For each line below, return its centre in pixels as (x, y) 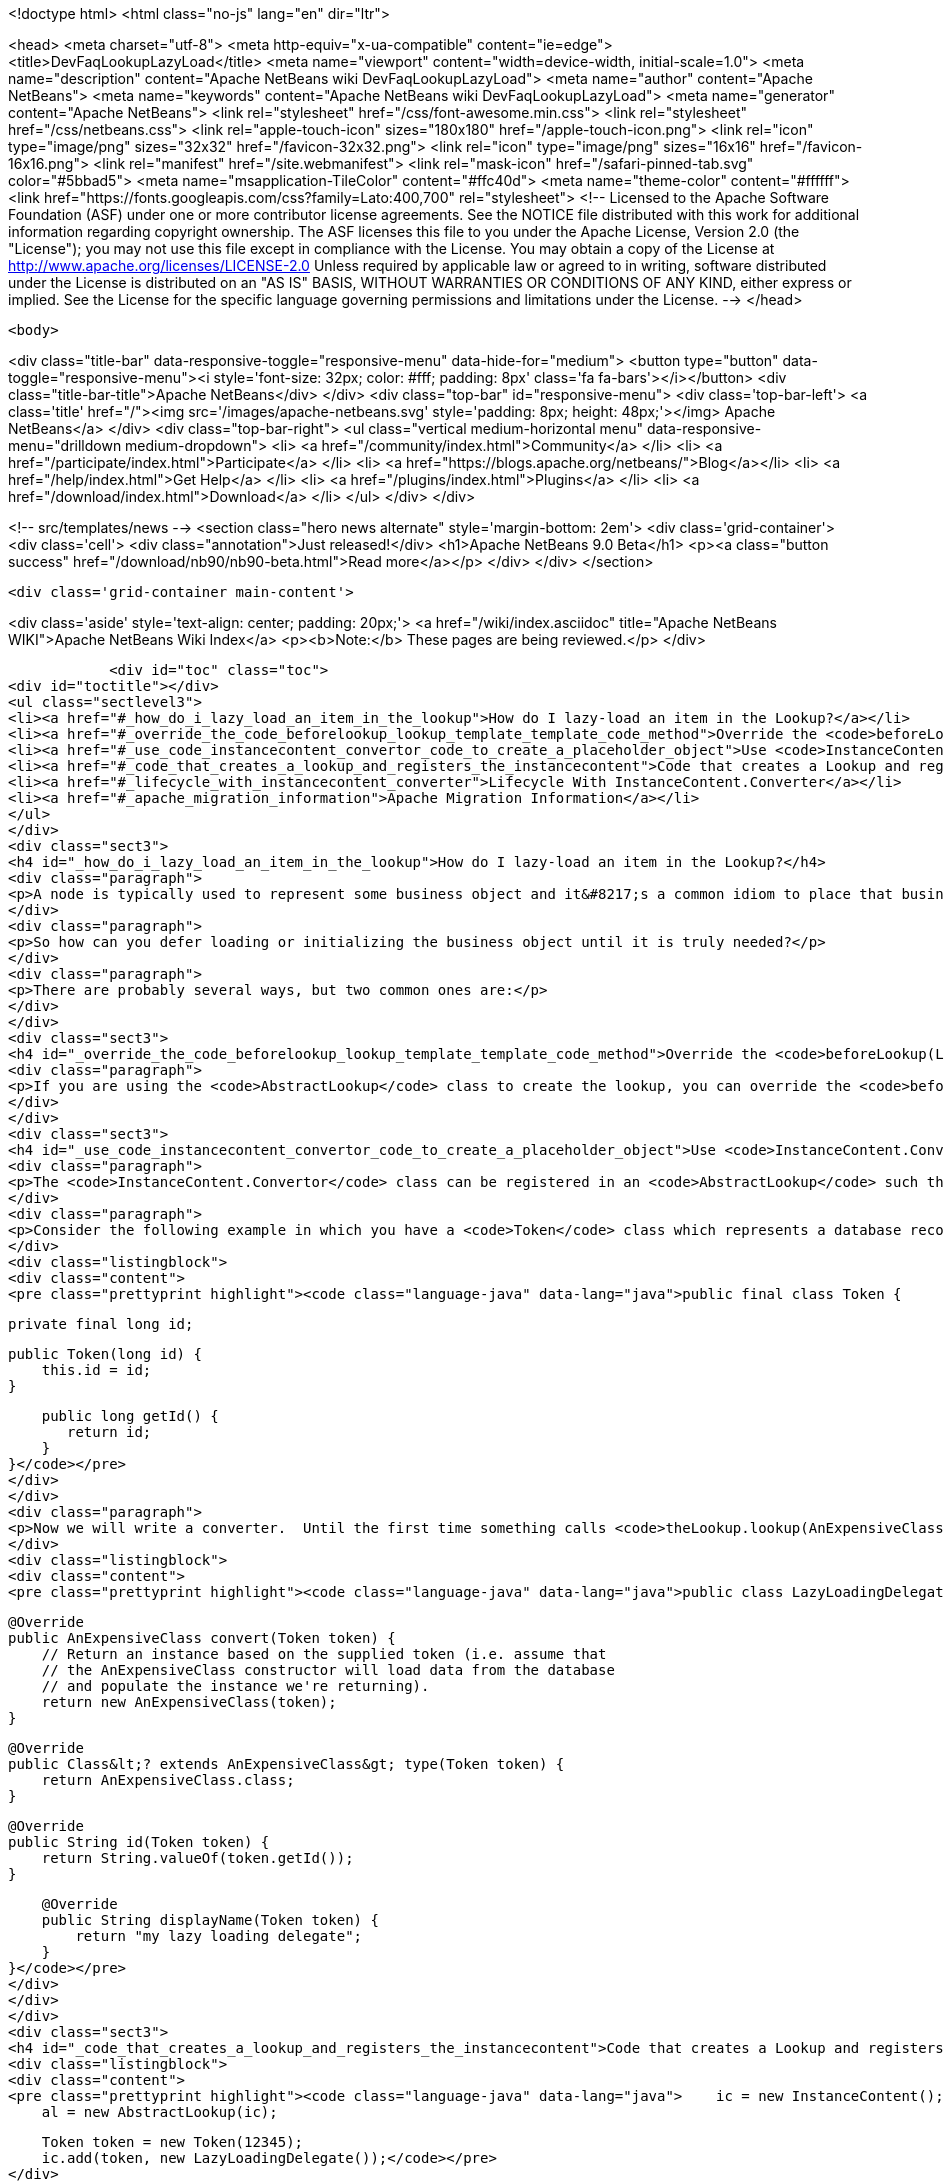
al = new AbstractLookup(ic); (159, 2112)
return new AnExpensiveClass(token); (189, 1702)
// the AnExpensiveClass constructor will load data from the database (328, 1670)
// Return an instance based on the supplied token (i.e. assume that (324, 1654)
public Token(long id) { (105, 1354)
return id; (109, 1432)
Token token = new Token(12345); (172, 2142)
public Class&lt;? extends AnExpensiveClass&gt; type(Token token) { (286, 1764)
